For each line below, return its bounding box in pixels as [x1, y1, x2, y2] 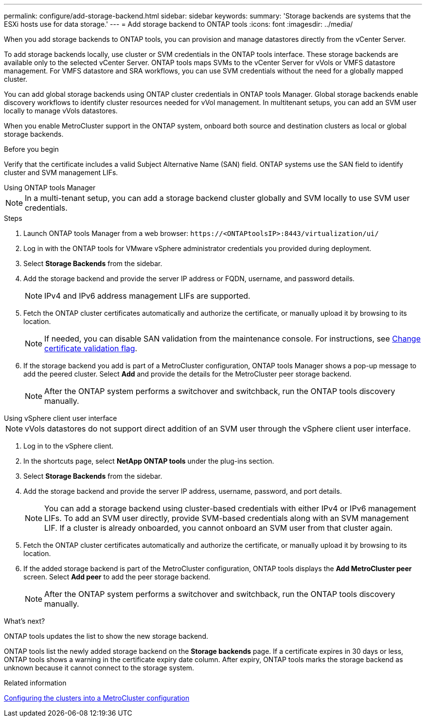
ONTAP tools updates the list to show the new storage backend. [4, 632, 208, 640]
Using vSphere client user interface [4, 414, 117, 422]
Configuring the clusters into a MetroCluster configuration [4, 694, 190, 702]
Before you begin [4, 145, 59, 153]
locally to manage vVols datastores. [4, 107, 118, 115]
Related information [4, 679, 67, 687]
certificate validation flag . [44, 343, 138, 353]
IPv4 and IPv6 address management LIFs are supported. [44, 291, 250, 301]
